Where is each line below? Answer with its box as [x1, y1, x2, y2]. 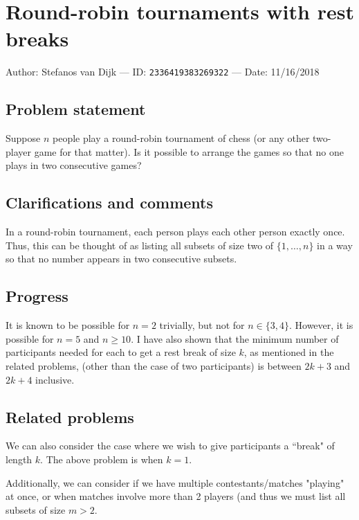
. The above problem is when [40, 451, 163, 466]
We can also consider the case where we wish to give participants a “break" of [6, 438, 335, 453]
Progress [6, 285, 68, 307]
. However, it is [288, 318, 353, 332]
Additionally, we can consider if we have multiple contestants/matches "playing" [6, 475, 344, 490]
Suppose [6, 131, 41, 145]
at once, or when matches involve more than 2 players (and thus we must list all [6, 489, 346, 503]
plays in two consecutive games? [6, 158, 142, 172]
